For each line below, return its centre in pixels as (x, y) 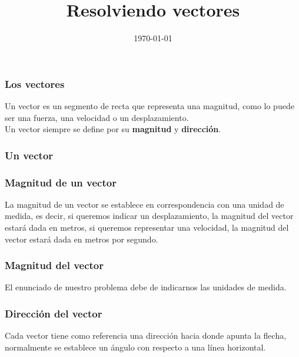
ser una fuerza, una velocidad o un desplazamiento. (97, 117)
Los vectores (35, 83)
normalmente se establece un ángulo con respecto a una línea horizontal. (135, 347)
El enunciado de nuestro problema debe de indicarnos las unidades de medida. (146, 287)
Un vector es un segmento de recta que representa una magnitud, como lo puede (149, 106)
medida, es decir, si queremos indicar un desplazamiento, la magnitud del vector (149, 216)
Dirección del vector (54, 313)
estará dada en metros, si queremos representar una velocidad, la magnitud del (147, 227)
